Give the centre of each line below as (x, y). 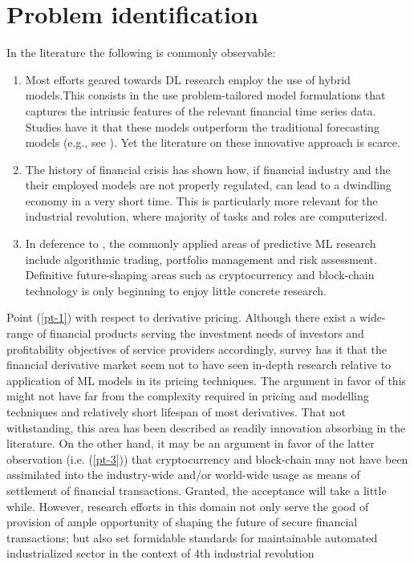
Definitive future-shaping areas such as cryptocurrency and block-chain (200, 275)
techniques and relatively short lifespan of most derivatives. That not (176, 412)
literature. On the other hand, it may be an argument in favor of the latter (191, 443)
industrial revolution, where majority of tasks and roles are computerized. (206, 216)
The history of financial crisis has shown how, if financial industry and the (208, 169)
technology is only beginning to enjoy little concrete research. (176, 290)
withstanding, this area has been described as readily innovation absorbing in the (206, 427)
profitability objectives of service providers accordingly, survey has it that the (197, 349)
